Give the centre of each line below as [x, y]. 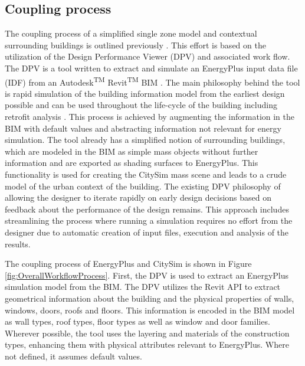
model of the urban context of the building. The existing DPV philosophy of [143, 186]
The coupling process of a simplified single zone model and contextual [131, 33]
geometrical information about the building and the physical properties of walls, [150, 298]
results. [18, 244]
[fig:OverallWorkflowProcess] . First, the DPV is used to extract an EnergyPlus [147, 275]
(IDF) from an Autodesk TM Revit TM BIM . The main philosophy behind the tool [152, 81]
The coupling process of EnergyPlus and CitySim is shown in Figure [128, 264]
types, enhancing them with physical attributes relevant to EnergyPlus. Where [147, 344]
